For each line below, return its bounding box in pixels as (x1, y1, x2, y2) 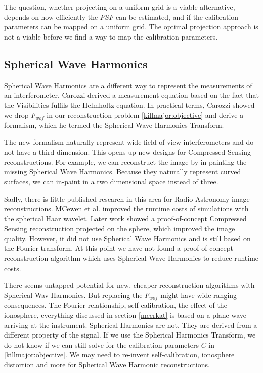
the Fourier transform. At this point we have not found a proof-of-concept (4, 243, 233, 253)
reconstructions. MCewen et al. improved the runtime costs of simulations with (4, 203, 249, 214)
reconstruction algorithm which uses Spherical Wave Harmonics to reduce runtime (4, 253, 259, 264)
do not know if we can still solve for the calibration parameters (4, 339, 199, 350)
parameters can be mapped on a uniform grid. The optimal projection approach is (4, 21, 258, 32)
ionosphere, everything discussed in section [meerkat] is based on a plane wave (4, 310, 246, 320)
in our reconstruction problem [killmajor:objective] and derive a (47, 109, 244, 120)
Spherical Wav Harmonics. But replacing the (4, 289, 143, 300)
